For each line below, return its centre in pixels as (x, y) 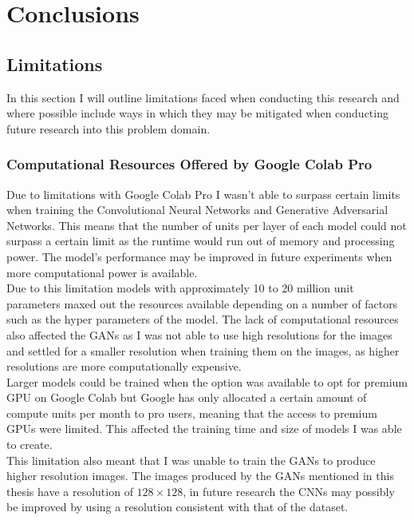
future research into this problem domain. (108, 128)
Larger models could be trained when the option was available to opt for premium (207, 381)
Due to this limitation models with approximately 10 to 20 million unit (180, 288)
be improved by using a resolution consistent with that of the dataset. (177, 507)
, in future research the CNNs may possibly (289, 491)
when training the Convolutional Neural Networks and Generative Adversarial (197, 210)
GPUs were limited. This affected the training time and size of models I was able (204, 429)
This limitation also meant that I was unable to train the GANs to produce (191, 460)
